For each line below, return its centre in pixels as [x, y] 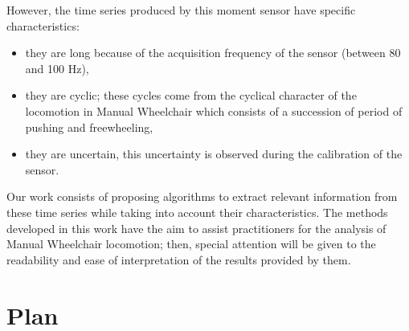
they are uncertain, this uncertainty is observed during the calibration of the [214, 154]
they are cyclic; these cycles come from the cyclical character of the [191, 95]
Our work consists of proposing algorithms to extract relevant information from [202, 196]
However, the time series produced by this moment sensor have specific [181, 10]
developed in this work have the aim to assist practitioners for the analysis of [196, 228]
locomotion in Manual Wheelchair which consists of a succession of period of [214, 110]
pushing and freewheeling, [89, 127]
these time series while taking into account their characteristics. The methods [197, 212]
